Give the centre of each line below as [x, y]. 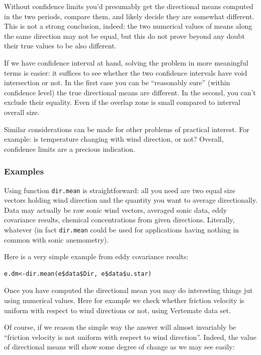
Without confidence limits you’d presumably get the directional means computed [129, 6]
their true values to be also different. [60, 46]
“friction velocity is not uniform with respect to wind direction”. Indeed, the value [130, 337]
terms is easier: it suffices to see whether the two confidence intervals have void [126, 72]
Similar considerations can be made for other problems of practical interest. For [127, 129]
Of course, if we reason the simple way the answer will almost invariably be [120, 327]
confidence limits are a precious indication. [70, 149]
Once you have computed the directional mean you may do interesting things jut [128, 290]
